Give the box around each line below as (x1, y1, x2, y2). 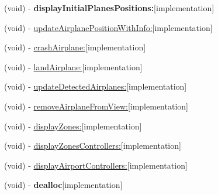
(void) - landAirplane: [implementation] (4, 60, 143, 73)
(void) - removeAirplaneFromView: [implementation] (4, 100, 188, 112)
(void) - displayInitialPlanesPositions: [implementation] (4, 2, 214, 13)
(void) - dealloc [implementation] (4, 179, 123, 191)
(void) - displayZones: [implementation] (4, 119, 142, 132)
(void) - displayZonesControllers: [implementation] (4, 139, 181, 152)
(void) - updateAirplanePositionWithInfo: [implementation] (4, 21, 213, 33)
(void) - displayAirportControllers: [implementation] (4, 159, 188, 171)
